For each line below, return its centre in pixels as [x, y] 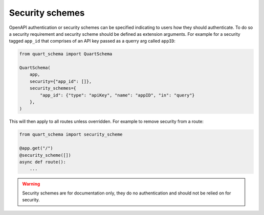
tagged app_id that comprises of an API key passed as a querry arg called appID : [92, 41]
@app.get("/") [36, 148]
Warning [31, 184]
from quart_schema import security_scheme [71, 134]
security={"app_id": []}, [61, 81]
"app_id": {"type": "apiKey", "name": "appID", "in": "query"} [117, 95]
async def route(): [43, 162]
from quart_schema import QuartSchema [66, 54]
